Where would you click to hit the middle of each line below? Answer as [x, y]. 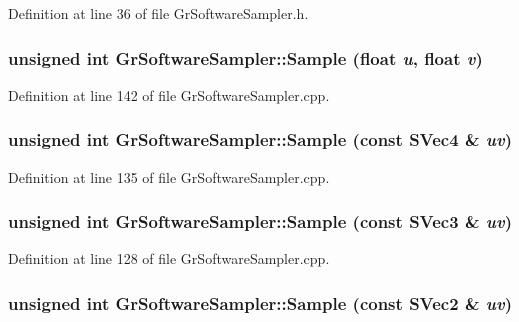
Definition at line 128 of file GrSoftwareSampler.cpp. [169, 258]
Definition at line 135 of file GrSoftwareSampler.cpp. [169, 176]
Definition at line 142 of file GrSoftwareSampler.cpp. [169, 94]
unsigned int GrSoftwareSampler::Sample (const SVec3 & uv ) [260, 221]
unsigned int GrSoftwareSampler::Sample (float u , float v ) [245, 57]
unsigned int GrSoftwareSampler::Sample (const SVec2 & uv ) [260, 302]
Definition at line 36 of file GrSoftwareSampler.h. [158, 13]
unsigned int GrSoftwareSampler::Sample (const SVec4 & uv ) [260, 139]
